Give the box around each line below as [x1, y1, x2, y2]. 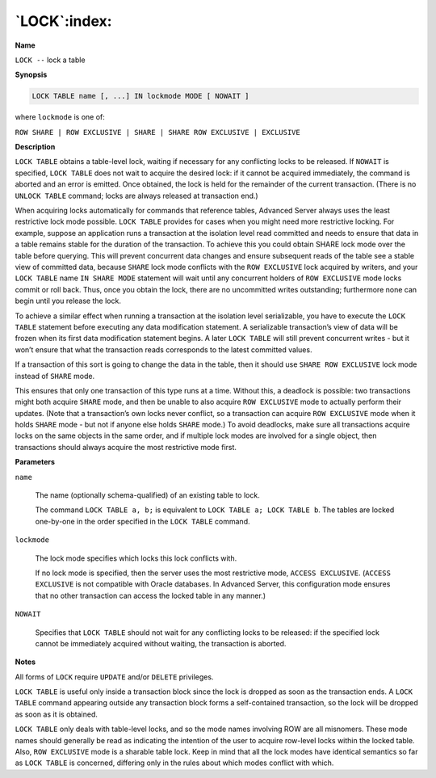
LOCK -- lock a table [15, 55, 86, 65]
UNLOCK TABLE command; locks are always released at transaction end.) [15, 191, 258, 200]
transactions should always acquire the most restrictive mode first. [15, 442, 237, 452]
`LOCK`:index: [15, 12, 112, 30]
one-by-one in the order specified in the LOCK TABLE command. [35, 516, 250, 526]
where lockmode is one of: [15, 112, 105, 122]
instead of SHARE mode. [15, 371, 95, 381]
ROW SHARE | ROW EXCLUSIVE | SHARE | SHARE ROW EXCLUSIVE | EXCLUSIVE [15, 128, 300, 137]
